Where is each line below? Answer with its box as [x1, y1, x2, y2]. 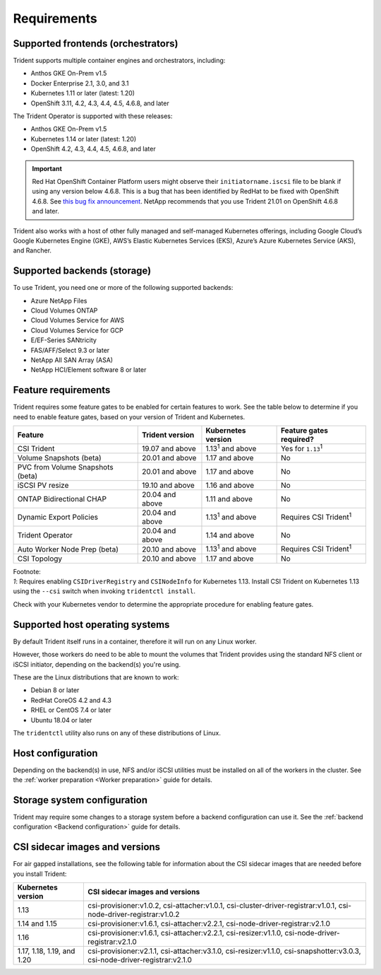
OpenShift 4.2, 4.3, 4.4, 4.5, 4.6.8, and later [30, 145, 156, 153]
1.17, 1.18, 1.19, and [17, 946, 75, 956]
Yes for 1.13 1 [280, 443, 323, 454]
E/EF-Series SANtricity [30, 336, 97, 344]
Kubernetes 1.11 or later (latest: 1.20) [30, 89, 135, 98]
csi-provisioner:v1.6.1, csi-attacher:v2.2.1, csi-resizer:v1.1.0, [87, 928, 284, 938]
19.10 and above [141, 481, 195, 491]
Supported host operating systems [13, 619, 170, 631]
